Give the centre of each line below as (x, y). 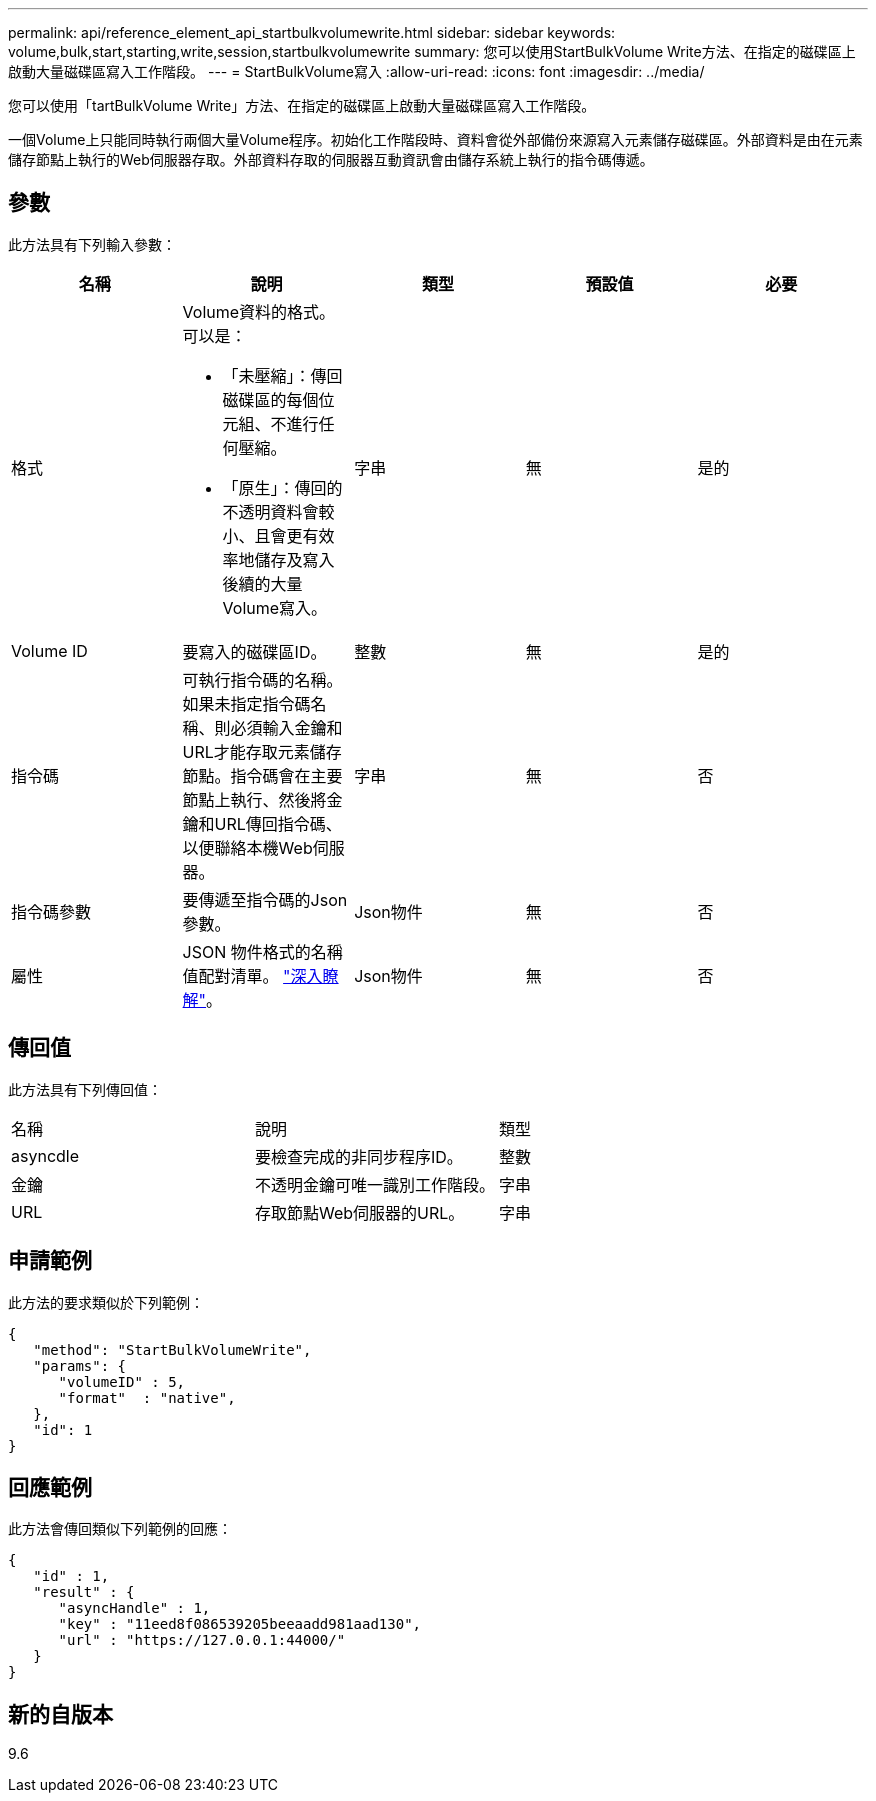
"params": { (80, 1365)
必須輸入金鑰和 (286, 727)
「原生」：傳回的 (282, 487)
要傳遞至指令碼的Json (265, 899)
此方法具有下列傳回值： (85, 1089)
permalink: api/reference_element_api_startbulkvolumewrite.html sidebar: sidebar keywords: (312, 32)
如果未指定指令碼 (246, 703)
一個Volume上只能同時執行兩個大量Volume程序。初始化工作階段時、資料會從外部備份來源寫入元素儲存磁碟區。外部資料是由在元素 (435, 139)
